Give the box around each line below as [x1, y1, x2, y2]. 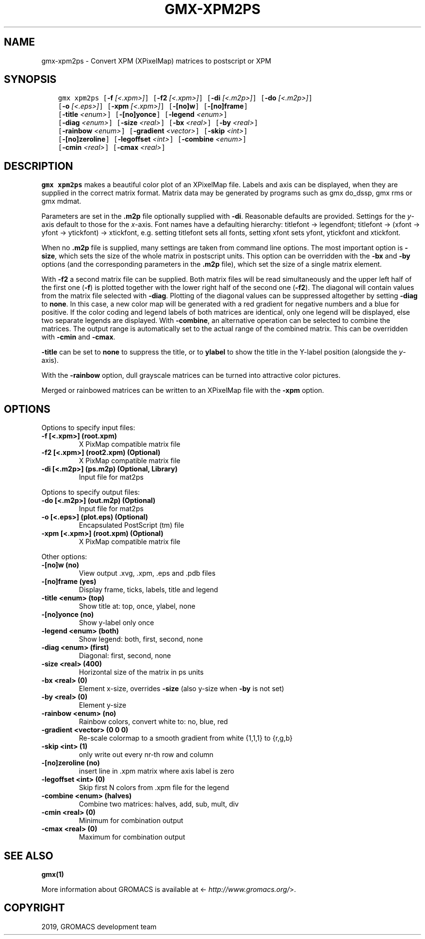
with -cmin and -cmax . [41, 333, 115, 341]
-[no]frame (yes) [41, 577, 97, 586]
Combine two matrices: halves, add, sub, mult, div [79, 800, 239, 809]
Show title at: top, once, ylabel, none [79, 602, 196, 611]
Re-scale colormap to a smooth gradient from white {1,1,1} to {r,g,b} [79, 734, 293, 743]
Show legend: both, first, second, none [79, 635, 203, 644]
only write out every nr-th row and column [79, 750, 213, 759]
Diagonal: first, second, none [79, 651, 171, 660]
